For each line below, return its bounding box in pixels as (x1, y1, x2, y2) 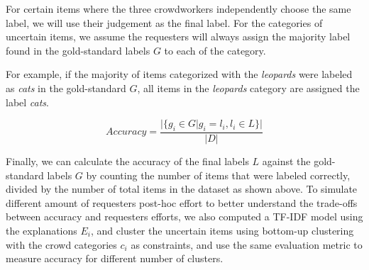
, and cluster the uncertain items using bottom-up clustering (91, 223, 354, 237)
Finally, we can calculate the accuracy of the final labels (6, 153, 249, 168)
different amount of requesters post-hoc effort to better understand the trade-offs (6, 195, 358, 210)
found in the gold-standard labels (6, 43, 150, 57)
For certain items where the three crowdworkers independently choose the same (6, 1, 351, 16)
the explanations (6, 223, 77, 237)
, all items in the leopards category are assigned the (137, 80, 360, 95)
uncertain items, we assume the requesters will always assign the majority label (6, 29, 351, 44)
